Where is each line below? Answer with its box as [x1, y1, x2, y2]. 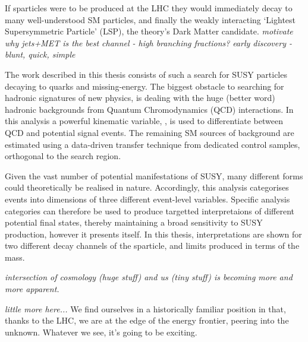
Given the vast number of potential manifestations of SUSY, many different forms [5, 169, 303, 182]
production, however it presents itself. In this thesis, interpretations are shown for [5, 227, 302, 240]
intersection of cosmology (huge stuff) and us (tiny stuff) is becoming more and [5, 271, 293, 283]
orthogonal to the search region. [5, 150, 121, 162]
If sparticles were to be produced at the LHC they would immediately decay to [5, 2, 293, 14]
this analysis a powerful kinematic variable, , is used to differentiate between [5, 115, 283, 127]
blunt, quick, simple [5, 48, 76, 61]
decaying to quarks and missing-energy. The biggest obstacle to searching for [5, 80, 284, 92]
